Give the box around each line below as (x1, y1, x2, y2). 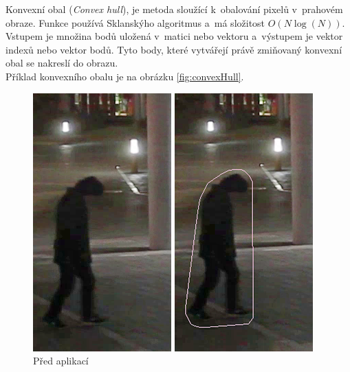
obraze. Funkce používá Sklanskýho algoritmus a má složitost (6, 15, 265, 30)
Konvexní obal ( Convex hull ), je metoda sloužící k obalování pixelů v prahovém (6, 2, 343, 16)
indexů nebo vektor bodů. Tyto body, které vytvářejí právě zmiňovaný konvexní (6, 42, 342, 56)
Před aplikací (33, 353, 89, 368)
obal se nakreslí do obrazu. (6, 56, 118, 70)
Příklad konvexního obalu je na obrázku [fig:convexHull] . (6, 69, 244, 83)
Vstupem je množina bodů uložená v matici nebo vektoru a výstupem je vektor (6, 29, 343, 43)
